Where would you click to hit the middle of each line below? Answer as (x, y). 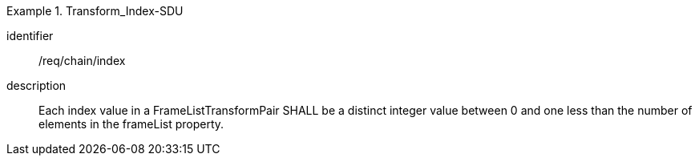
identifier (30, 36)
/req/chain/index (82, 61)
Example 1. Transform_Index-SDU (95, 11)
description (36, 85)
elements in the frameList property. (131, 124)
